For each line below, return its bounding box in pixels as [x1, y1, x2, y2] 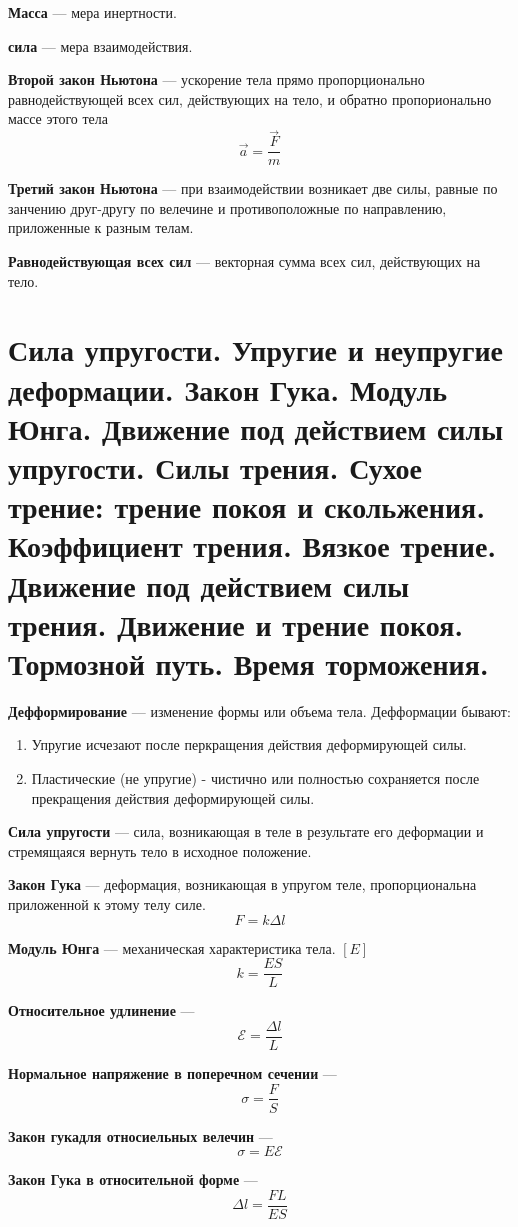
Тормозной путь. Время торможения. [8, 642, 489, 683]
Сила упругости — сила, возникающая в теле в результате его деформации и [8, 821, 484, 842]
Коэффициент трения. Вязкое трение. [8, 525, 497, 566]
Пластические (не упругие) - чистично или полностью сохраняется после [31, 768, 480, 789]
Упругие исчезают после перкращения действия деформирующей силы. [31, 734, 467, 755]
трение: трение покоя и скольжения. [8, 486, 486, 527]
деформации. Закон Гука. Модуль [8, 368, 448, 409]
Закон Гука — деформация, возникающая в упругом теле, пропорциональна [8, 874, 477, 895]
